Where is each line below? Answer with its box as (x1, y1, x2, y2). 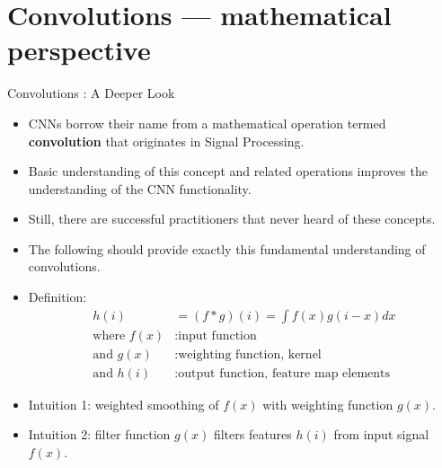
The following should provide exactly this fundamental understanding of (28, 239, 426, 258)
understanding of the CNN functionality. (28, 179, 252, 198)
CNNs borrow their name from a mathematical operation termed (28, 113, 386, 132)
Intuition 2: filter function (28, 425, 171, 444)
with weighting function (262, 394, 393, 413)
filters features (213, 425, 292, 444)
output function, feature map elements (178, 366, 391, 380)
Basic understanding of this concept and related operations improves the (28, 162, 428, 181)
